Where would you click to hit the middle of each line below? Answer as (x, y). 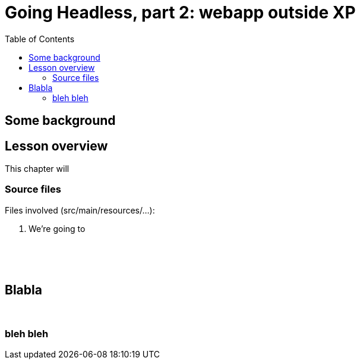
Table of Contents (40, 39)
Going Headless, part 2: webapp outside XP (180, 12)
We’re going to (57, 228)
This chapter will (37, 169)
